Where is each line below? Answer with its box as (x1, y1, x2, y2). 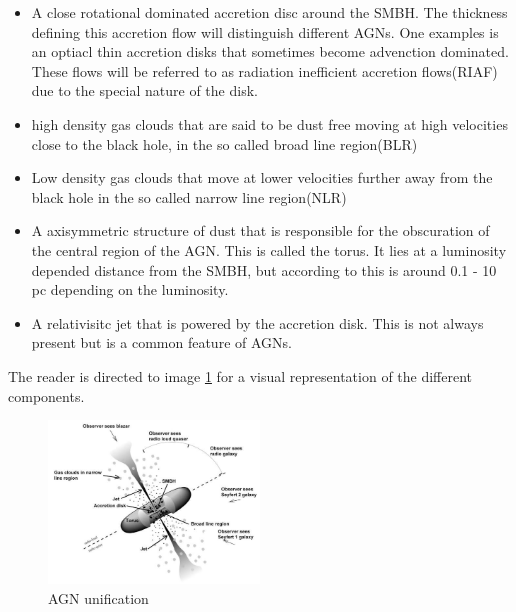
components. (8, 385, 85, 406)
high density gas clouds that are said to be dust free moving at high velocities (31, 113, 508, 134)
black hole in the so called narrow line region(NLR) (31, 186, 347, 207)
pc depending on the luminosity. (31, 279, 229, 300)
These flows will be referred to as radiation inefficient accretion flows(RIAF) (31, 60, 498, 81)
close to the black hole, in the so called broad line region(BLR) (31, 133, 418, 154)
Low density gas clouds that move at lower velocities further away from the (31, 167, 493, 188)
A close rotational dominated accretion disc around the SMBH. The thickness (31, 2, 508, 22)
